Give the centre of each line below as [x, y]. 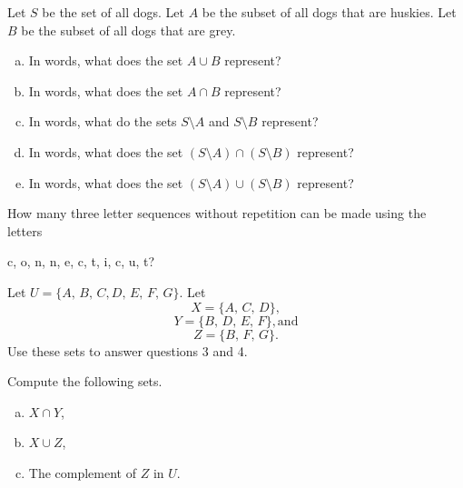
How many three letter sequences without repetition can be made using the [217, 213]
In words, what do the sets [103, 121]
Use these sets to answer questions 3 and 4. [128, 350]
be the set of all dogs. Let [113, 12]
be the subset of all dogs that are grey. [128, 30]
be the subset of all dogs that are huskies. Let [329, 12]
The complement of [82, 472]
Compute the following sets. [85, 381]
